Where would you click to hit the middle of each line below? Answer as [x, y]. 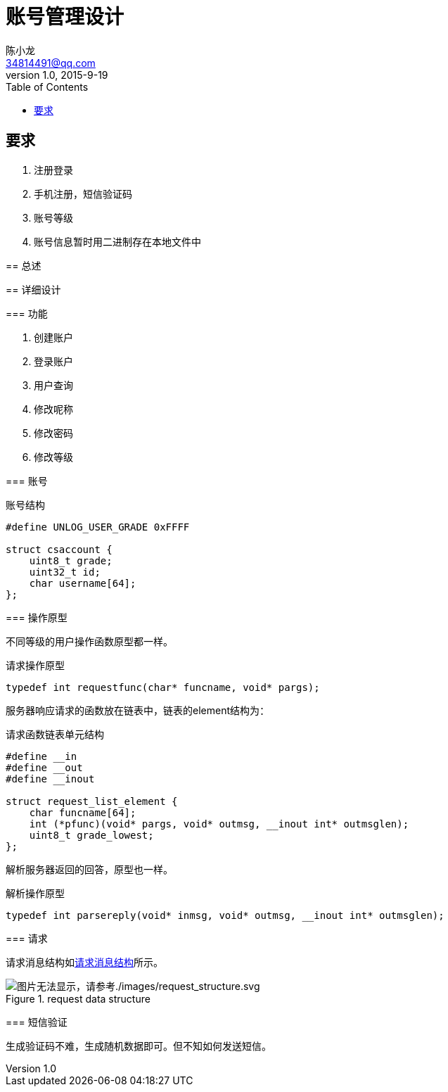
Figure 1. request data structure [78, 998]
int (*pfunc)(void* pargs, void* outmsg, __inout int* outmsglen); [219, 824]
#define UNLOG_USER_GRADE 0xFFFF [98, 527]
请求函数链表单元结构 [55, 734]
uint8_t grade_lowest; [91, 835]
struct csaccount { [59, 549]
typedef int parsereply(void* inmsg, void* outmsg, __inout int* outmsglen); [225, 915]
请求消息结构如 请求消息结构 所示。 [84, 962]
